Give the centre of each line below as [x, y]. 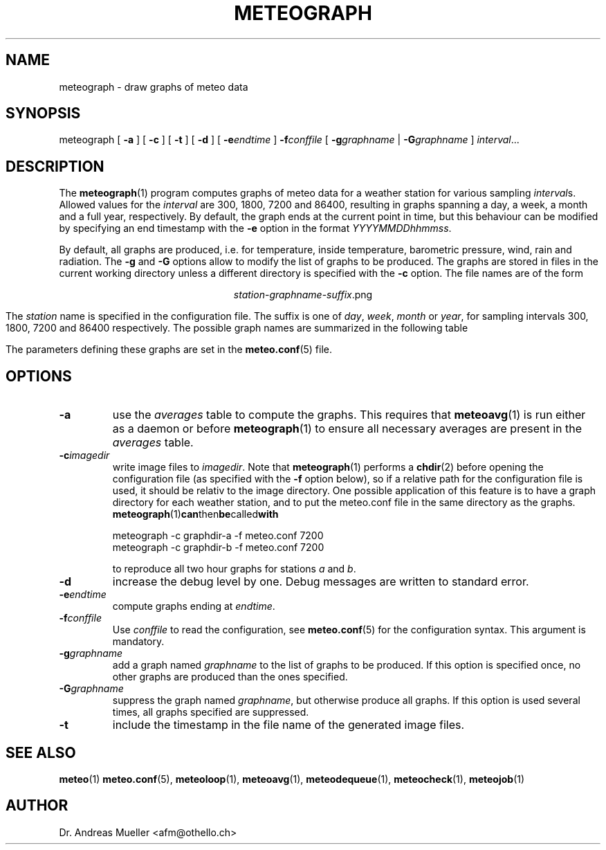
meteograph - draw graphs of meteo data [154, 87]
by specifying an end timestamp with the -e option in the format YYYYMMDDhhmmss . [255, 228]
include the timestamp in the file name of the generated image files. [288, 725]
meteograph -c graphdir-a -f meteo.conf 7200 [218, 536]
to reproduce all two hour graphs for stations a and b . [234, 569]
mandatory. [138, 642]
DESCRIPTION [55, 166]
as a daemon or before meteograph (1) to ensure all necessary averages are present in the [347, 429]
